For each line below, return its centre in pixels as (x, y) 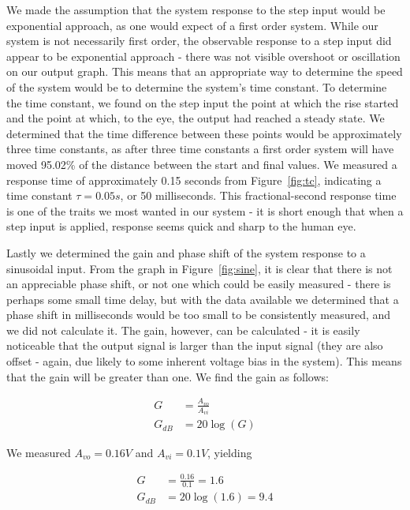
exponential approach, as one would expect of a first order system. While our (192, 25)
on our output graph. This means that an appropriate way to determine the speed (205, 71)
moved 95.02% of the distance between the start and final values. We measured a (202, 164)
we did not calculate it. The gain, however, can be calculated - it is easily (183, 330)
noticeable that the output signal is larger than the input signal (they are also (195, 345)
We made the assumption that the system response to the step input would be (196, 9)
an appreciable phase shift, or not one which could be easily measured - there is (199, 284)
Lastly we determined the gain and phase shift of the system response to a (186, 252)
